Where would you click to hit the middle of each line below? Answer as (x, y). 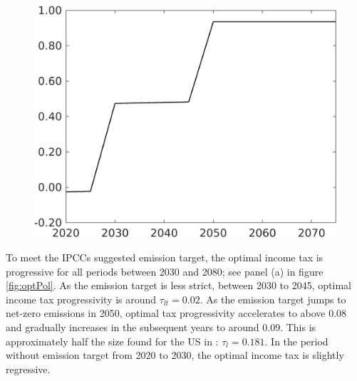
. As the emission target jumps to (273, 299)
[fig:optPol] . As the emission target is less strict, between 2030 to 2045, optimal (178, 285)
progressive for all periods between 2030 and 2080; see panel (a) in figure (165, 271)
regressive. (28, 369)
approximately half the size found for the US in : (112, 341)
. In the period (296, 341)
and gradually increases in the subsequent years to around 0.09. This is (161, 327)
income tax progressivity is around (81, 299)
